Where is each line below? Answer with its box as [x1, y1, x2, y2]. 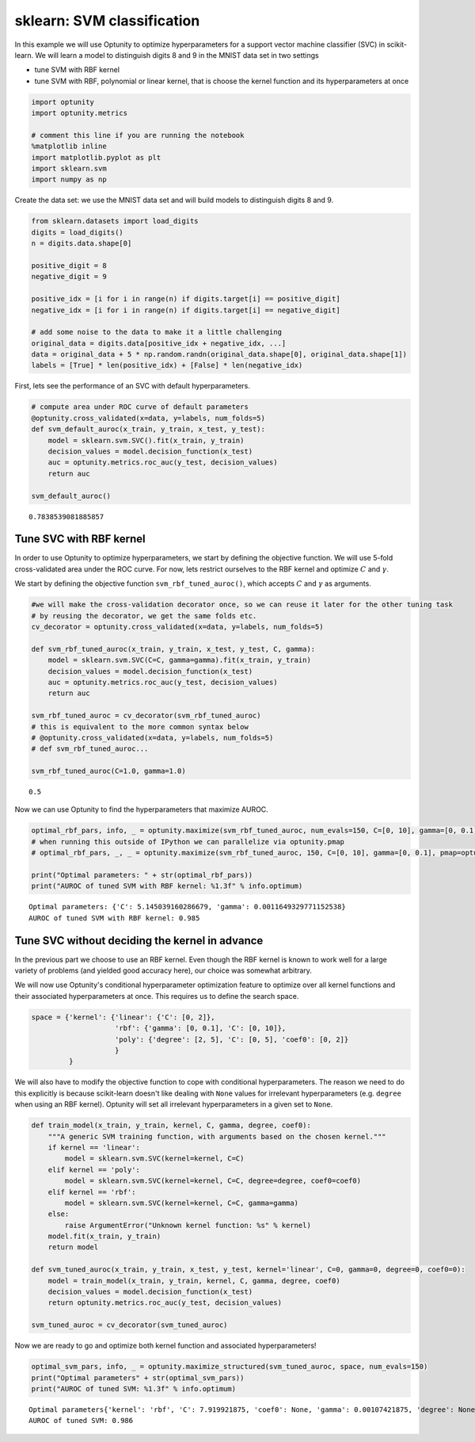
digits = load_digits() [31, 228, 124, 237]
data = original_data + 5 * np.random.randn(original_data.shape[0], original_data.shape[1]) [31, 350, 408, 359]
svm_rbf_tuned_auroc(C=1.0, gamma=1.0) [31, 767, 186, 776]
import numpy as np [31, 175, 107, 184]
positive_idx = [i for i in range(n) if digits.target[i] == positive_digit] [31, 294, 340, 304]
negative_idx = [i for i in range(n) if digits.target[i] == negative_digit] [31, 305, 340, 315]
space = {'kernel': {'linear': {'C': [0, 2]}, [31, 1012, 215, 1022]
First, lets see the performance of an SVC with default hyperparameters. [14, 381, 251, 391]
